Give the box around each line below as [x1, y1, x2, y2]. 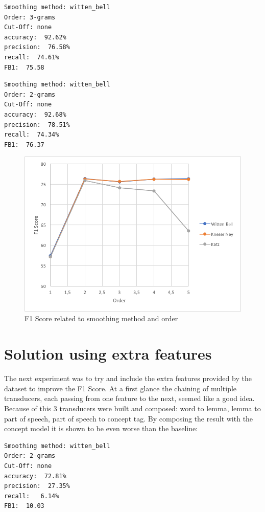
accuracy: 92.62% [4, 33, 66, 41]
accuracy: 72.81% [4, 472, 66, 480]
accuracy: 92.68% [4, 110, 66, 118]
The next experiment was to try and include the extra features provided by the [4, 373, 252, 384]
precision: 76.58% [4, 43, 70, 51]
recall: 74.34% [4, 131, 59, 139]
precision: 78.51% [4, 121, 70, 128]
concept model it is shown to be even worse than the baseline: [4, 423, 198, 434]
